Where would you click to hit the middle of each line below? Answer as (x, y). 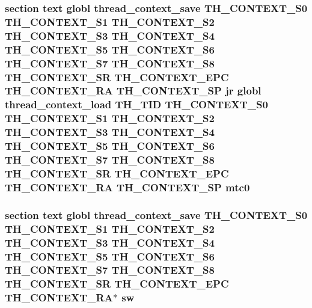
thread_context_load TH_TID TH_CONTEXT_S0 (136, 104)
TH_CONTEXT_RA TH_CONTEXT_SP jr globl (133, 91)
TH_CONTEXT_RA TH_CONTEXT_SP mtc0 (127, 187)
